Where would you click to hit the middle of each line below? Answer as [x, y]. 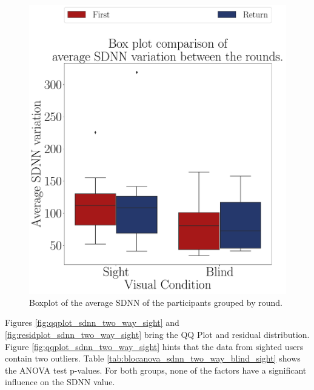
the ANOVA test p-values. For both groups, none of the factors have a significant [156, 370]
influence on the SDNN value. [60, 382]
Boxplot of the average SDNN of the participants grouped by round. [156, 302]
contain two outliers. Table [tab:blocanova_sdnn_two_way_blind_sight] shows [153, 358]
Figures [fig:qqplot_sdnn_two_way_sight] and [92, 322]
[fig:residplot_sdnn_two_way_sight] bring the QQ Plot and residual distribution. [157, 334]
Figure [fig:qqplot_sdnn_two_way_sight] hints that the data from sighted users [154, 346]
